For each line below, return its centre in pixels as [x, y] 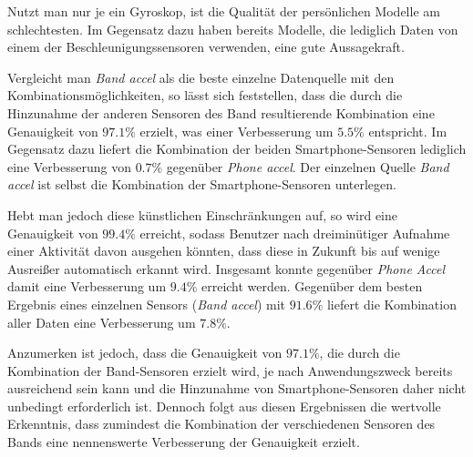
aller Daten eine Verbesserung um [102, 322]
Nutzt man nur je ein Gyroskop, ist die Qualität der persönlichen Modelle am [224, 11]
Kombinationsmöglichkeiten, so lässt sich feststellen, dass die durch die [205, 95]
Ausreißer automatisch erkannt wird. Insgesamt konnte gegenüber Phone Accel [226, 268]
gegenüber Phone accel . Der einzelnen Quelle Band [308, 166]
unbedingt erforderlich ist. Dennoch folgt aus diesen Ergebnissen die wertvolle [224, 406]
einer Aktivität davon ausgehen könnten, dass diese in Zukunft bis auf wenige [224, 251]
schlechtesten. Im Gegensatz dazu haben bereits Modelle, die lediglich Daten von [233, 29]
